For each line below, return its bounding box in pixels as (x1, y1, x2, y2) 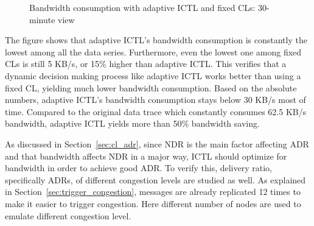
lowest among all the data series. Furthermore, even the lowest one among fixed (5, 45, 302, 58)
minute (29, 13, 55, 26)
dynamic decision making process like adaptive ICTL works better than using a (5, 69, 301, 82)
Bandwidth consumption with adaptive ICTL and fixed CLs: (29, 1, 256, 13)
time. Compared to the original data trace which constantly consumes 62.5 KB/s (5, 105, 307, 118)
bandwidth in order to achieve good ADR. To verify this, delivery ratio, (5, 161, 272, 174)
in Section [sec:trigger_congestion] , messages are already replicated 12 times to (5, 185, 301, 198)
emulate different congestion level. (5, 209, 131, 222)
